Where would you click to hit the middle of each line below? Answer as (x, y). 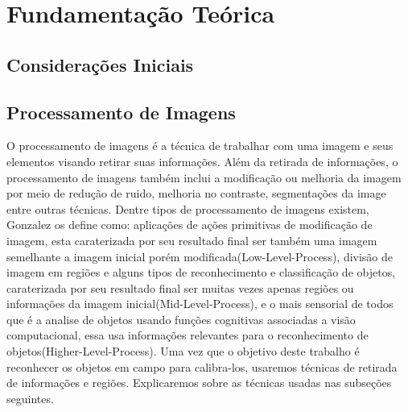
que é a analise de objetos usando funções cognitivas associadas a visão (181, 319)
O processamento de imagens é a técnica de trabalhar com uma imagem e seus (200, 146)
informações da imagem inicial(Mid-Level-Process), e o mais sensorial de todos (200, 304)
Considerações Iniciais (100, 64)
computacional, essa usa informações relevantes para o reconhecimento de (188, 335)
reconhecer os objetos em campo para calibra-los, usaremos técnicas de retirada (202, 366)
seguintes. (30, 398)
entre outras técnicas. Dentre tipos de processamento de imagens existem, (188, 208)
